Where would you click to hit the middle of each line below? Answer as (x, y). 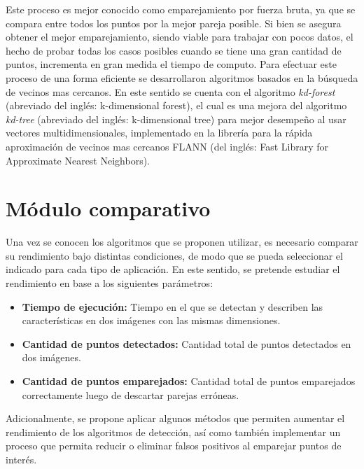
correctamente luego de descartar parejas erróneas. (131, 394)
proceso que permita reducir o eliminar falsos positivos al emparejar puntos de (174, 446)
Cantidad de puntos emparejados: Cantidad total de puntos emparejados (189, 381)
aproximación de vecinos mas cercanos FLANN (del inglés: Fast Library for (167, 146)
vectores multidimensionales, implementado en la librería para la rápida (159, 133)
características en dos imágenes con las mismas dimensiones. (151, 320)
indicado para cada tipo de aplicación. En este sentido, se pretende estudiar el (173, 269)
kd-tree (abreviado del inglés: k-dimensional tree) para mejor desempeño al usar (176, 119)
